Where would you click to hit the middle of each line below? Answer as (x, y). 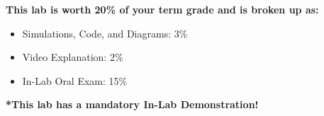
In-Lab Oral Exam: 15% (75, 80)
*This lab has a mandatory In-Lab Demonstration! (132, 104)
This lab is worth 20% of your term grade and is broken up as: (162, 9)
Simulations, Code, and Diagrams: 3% (105, 33)
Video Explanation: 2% (73, 57)
